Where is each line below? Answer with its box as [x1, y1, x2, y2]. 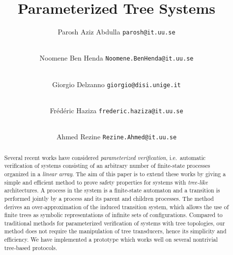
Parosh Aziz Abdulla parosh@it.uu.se [58, 27, 175, 37]
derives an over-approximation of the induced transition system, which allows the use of [4, 202, 229, 211]
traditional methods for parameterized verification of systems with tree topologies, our [4, 219, 225, 227]
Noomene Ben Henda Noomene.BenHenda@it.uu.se [39, 53, 194, 63]
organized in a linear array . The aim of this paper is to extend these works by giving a [4, 169, 226, 178]
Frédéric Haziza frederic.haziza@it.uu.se [50, 105, 183, 115]
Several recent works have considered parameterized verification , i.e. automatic [4, 153, 206, 161]
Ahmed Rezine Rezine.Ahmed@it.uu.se [56, 131, 177, 142]
